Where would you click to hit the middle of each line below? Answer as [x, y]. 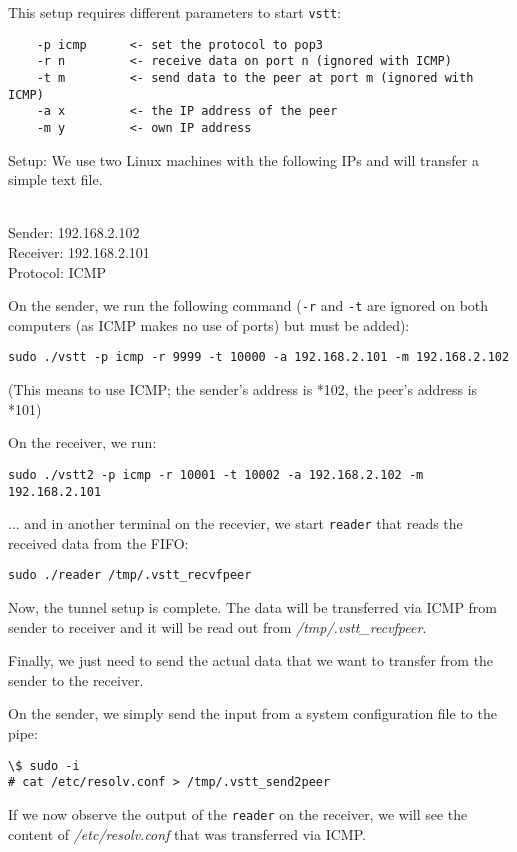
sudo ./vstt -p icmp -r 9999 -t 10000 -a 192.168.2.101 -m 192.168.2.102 [259, 357]
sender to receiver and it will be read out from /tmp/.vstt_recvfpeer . [217, 626]
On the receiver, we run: [82, 442]
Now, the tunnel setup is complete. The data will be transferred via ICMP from [253, 607]
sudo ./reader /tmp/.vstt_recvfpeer [130, 575]
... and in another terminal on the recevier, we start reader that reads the [235, 523]
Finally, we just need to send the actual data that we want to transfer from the [251, 660]
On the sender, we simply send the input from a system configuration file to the [252, 713]
